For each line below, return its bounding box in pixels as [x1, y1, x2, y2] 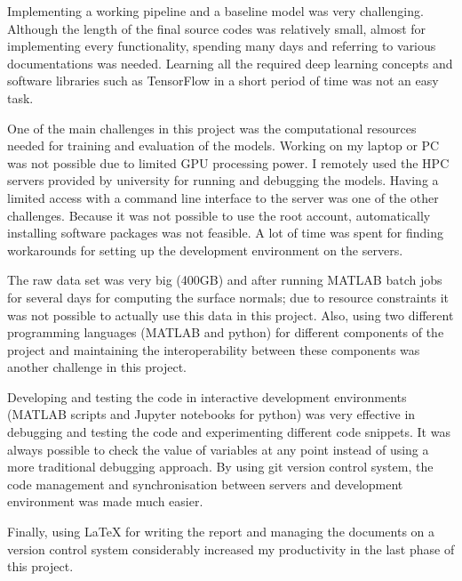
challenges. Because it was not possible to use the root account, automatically [7, 206, 431, 224]
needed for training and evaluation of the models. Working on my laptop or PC [7, 136, 440, 155]
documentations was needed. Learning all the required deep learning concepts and [7, 53, 453, 72]
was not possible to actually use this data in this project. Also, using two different [7, 305, 454, 324]
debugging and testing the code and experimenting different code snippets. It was [7, 423, 450, 441]
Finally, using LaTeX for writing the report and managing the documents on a [7, 522, 435, 541]
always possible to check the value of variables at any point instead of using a [7, 440, 429, 458]
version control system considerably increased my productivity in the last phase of [7, 539, 455, 558]
